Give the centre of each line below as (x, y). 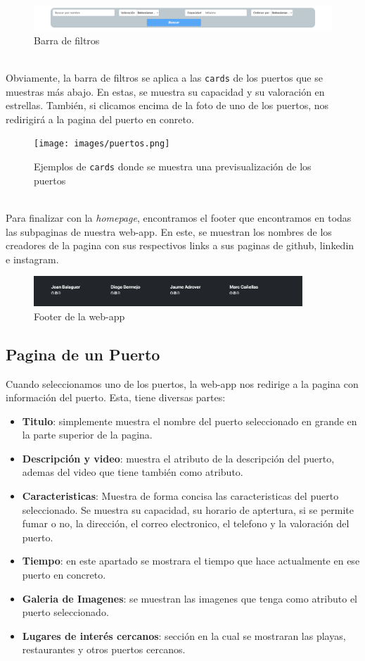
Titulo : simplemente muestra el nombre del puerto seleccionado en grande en (190, 421)
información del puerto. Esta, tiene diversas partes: (116, 397)
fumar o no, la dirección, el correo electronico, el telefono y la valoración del (186, 523)
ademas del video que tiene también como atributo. (133, 472)
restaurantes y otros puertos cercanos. (104, 649)
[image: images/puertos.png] (102, 144)
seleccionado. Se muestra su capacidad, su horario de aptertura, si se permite (188, 509)
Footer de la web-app (79, 316)
